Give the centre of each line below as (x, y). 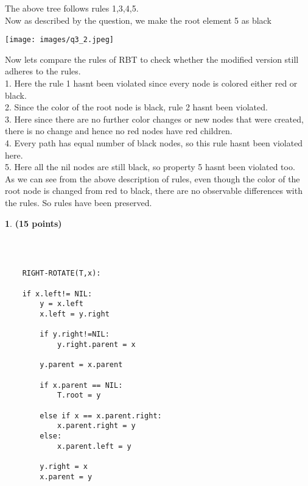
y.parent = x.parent (81, 365)
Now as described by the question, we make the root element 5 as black (138, 20)
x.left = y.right (75, 314)
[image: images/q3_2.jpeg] (59, 40)
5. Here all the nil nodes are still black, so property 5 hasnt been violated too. (150, 167)
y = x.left (61, 304)
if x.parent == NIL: (81, 385)
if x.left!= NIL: (57, 294)
